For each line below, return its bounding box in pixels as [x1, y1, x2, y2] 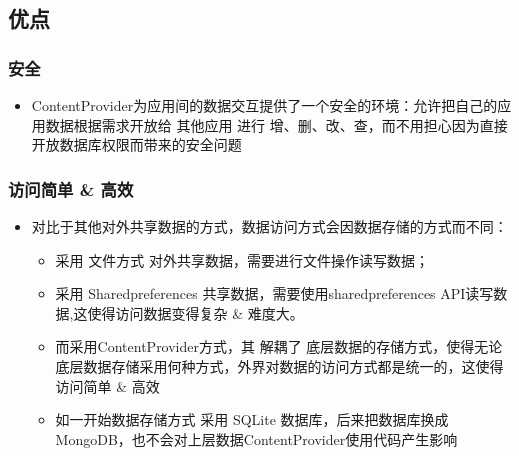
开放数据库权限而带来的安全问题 [31, 134, 242, 155]
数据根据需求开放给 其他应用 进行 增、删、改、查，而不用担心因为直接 [45, 114, 508, 135]
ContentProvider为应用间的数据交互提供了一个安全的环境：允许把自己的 [31, 95, 498, 115]
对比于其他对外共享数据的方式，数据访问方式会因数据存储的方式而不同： [31, 216, 508, 236]
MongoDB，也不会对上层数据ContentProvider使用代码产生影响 [55, 428, 458, 449]
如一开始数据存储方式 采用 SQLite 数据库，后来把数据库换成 [55, 409, 449, 430]
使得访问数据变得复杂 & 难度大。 [87, 302, 304, 323]
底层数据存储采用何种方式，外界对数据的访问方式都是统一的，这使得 [55, 355, 504, 376]
